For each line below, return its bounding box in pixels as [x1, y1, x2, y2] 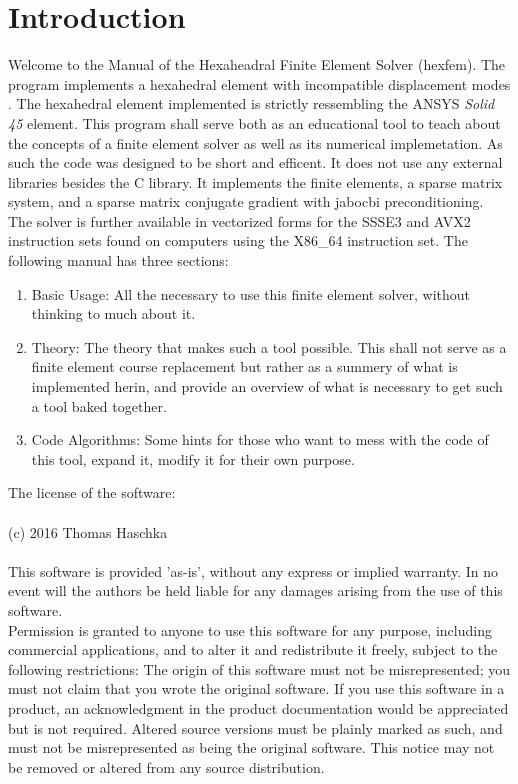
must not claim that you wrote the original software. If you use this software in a [8, 678, 505, 699]
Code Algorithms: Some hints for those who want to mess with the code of [31, 429, 489, 450]
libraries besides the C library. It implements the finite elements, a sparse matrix [8, 171, 503, 192]
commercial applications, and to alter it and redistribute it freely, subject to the [8, 639, 498, 660]
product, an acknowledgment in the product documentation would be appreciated [8, 697, 509, 718]
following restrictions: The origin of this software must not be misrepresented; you [8, 658, 511, 679]
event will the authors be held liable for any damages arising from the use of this [8, 580, 503, 601]
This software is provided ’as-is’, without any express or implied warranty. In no [8, 560, 498, 581]
